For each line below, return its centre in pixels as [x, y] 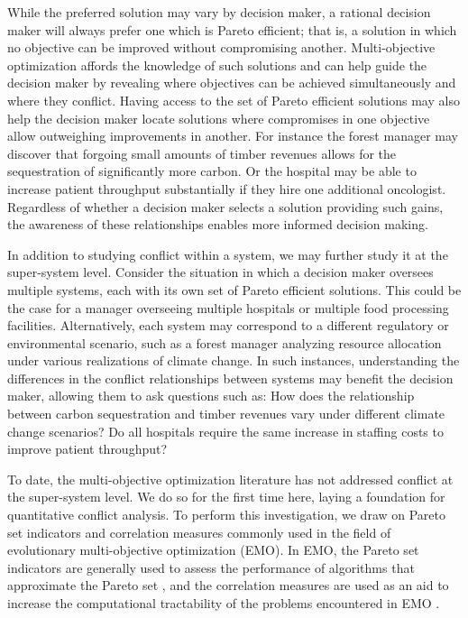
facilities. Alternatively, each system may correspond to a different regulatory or [228, 325]
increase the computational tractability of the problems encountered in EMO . [224, 603]
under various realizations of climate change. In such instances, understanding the [234, 360]
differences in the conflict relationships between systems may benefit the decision [230, 378]
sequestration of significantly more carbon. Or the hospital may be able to [212, 171]
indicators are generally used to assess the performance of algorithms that [211, 567]
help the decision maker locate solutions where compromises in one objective [219, 118]
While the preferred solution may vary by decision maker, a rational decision [219, 12]
